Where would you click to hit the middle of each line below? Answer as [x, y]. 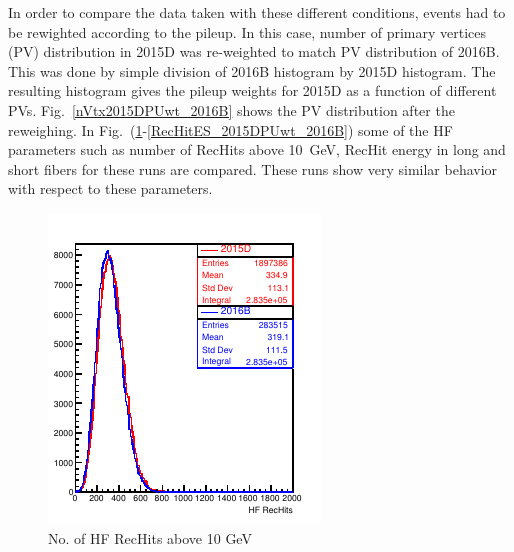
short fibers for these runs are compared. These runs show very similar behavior [253, 168]
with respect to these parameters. [110, 188]
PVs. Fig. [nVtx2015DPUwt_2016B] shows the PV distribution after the [231, 109]
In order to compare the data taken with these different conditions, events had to [257, 12]
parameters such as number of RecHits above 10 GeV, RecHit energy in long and [257, 149]
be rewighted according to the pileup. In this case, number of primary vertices [247, 31]
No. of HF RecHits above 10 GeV [150, 537]
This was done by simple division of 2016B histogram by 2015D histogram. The [252, 70]
